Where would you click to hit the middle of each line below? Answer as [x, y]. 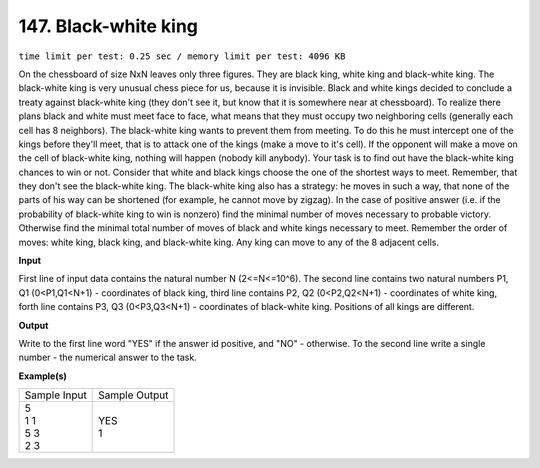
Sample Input [55, 395]
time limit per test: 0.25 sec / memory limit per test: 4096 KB [182, 56]
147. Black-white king [108, 26]
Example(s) [42, 376]
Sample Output [133, 395]
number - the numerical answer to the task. [107, 357]
